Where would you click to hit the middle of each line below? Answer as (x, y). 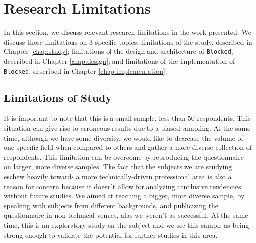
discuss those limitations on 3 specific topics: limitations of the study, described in (128, 41)
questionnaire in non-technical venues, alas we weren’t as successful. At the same (126, 215)
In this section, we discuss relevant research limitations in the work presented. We (128, 32)
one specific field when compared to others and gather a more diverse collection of (128, 147)
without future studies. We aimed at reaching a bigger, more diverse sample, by (124, 196)
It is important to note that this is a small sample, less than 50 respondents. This (127, 118)
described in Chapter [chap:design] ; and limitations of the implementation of (120, 61)
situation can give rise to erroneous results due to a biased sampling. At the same (127, 128)
